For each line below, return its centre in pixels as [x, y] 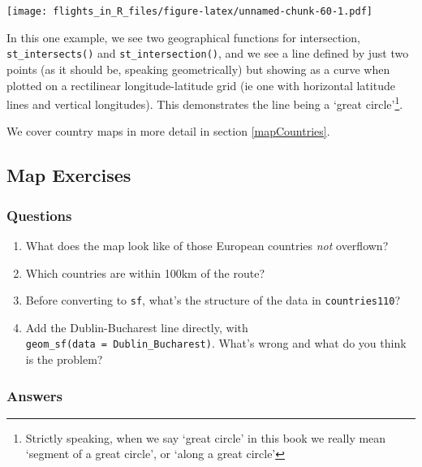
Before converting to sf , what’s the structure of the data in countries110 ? [213, 300]
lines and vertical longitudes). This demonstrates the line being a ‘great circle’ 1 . [205, 103]
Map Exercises [69, 175]
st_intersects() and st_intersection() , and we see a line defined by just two [208, 53]
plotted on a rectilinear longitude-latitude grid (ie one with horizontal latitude [201, 85]
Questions [39, 215]
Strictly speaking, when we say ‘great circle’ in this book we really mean [206, 437]
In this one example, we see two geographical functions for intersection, [183, 37]
